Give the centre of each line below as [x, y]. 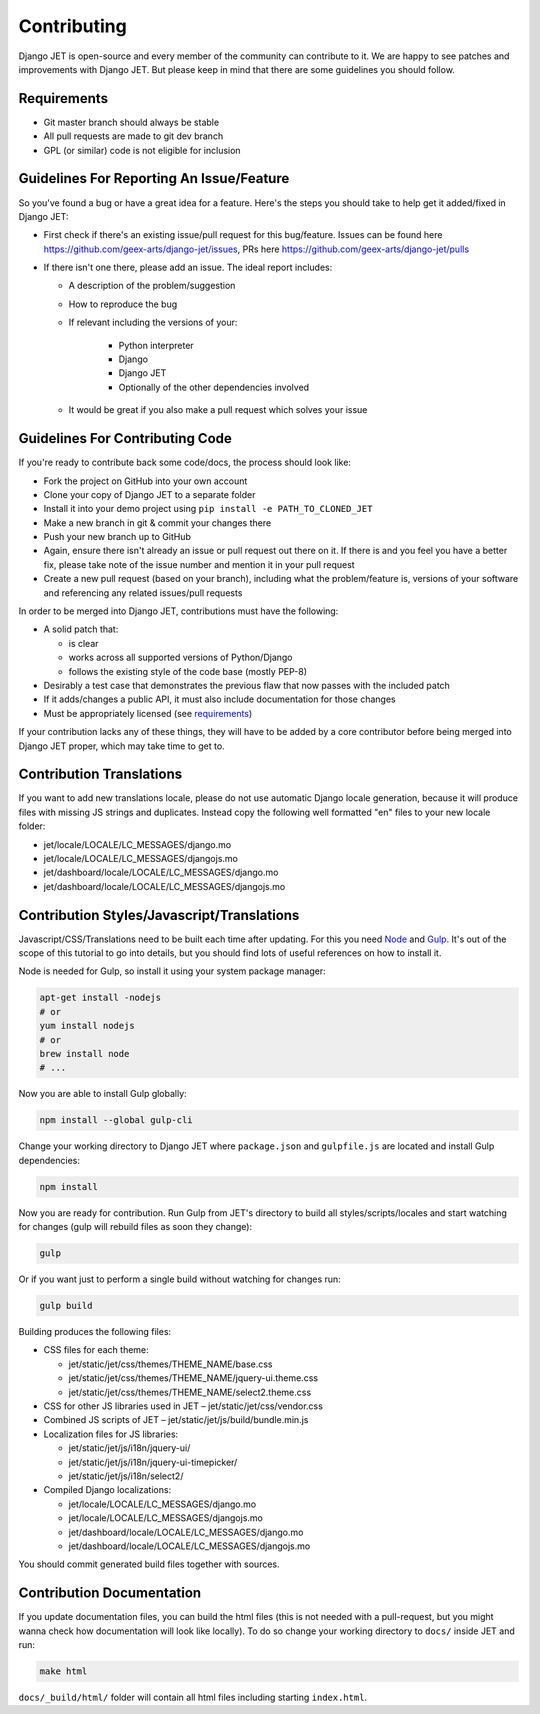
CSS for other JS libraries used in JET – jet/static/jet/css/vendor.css [183, 1406]
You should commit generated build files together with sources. [149, 1564]
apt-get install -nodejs [100, 998]
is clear [83, 643]
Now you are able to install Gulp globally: [102, 1094]
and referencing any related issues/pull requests [143, 592]
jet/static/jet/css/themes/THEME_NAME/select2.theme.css [190, 1392]
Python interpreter [156, 345]
